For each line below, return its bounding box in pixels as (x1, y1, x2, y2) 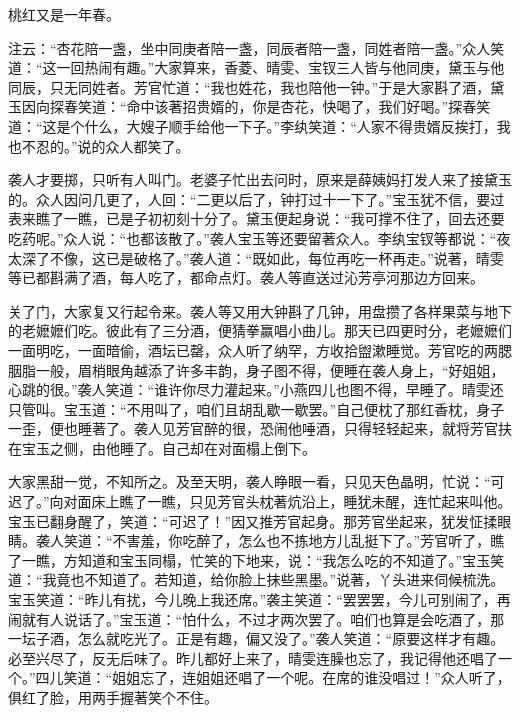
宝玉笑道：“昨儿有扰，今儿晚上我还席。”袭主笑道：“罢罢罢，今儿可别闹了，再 (8, 589, 511, 610)
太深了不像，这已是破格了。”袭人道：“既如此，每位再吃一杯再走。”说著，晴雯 (8, 247, 504, 268)
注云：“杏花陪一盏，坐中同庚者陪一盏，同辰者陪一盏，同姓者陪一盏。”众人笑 (8, 37, 505, 58)
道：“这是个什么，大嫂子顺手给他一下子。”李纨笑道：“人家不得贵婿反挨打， (8, 115, 497, 136)
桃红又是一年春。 (8, 4, 120, 24)
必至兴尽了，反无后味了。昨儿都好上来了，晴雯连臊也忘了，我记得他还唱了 (8, 647, 498, 668)
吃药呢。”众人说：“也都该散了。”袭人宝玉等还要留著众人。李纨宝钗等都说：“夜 (8, 227, 511, 248)
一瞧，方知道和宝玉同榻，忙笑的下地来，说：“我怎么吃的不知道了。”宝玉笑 (21, 549, 505, 570)
